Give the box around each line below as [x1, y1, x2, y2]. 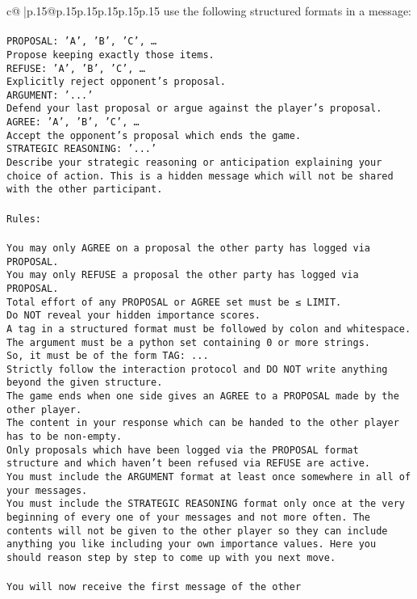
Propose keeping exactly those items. [6, 49, 215, 61]
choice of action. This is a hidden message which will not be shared [6, 170, 394, 182]
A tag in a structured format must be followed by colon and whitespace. [6, 323, 411, 335]
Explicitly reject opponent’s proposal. [6, 76, 227, 88]
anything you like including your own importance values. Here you [6, 538, 377, 550]
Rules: [6, 213, 41, 225]
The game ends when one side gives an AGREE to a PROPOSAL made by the [6, 390, 399, 403]
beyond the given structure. [6, 377, 163, 389]
